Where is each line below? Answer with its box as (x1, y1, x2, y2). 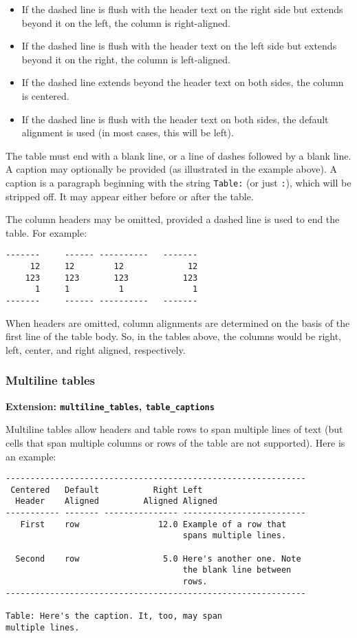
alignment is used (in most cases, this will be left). (21, 125, 234, 140)
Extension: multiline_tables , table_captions (6, 398, 215, 413)
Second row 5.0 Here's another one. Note (15, 553, 301, 564)
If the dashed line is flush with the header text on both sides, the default (21, 111, 329, 126)
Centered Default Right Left (10, 485, 203, 495)
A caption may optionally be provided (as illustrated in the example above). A (6, 162, 338, 176)
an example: (6, 449, 56, 463)
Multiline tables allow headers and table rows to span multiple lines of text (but (6, 422, 343, 436)
